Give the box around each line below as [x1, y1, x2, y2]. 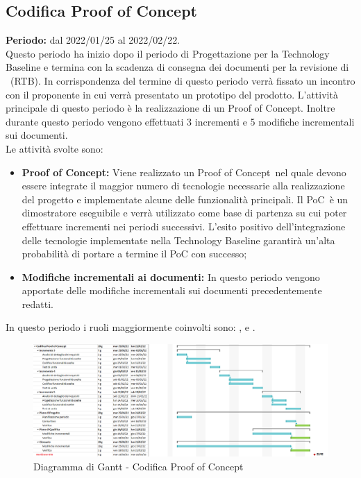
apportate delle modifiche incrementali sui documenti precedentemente [22, 283, 322, 298]
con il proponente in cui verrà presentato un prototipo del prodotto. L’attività [6, 87, 338, 101]
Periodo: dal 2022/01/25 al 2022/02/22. [6, 33, 180, 47]
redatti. [22, 296, 53, 311]
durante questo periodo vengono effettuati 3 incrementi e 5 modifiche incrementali [6, 114, 355, 128]
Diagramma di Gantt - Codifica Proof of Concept [33, 459, 244, 473]
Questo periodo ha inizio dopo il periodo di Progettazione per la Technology [6, 46, 330, 60]
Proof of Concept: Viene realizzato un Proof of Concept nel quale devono [22, 164, 346, 179]
